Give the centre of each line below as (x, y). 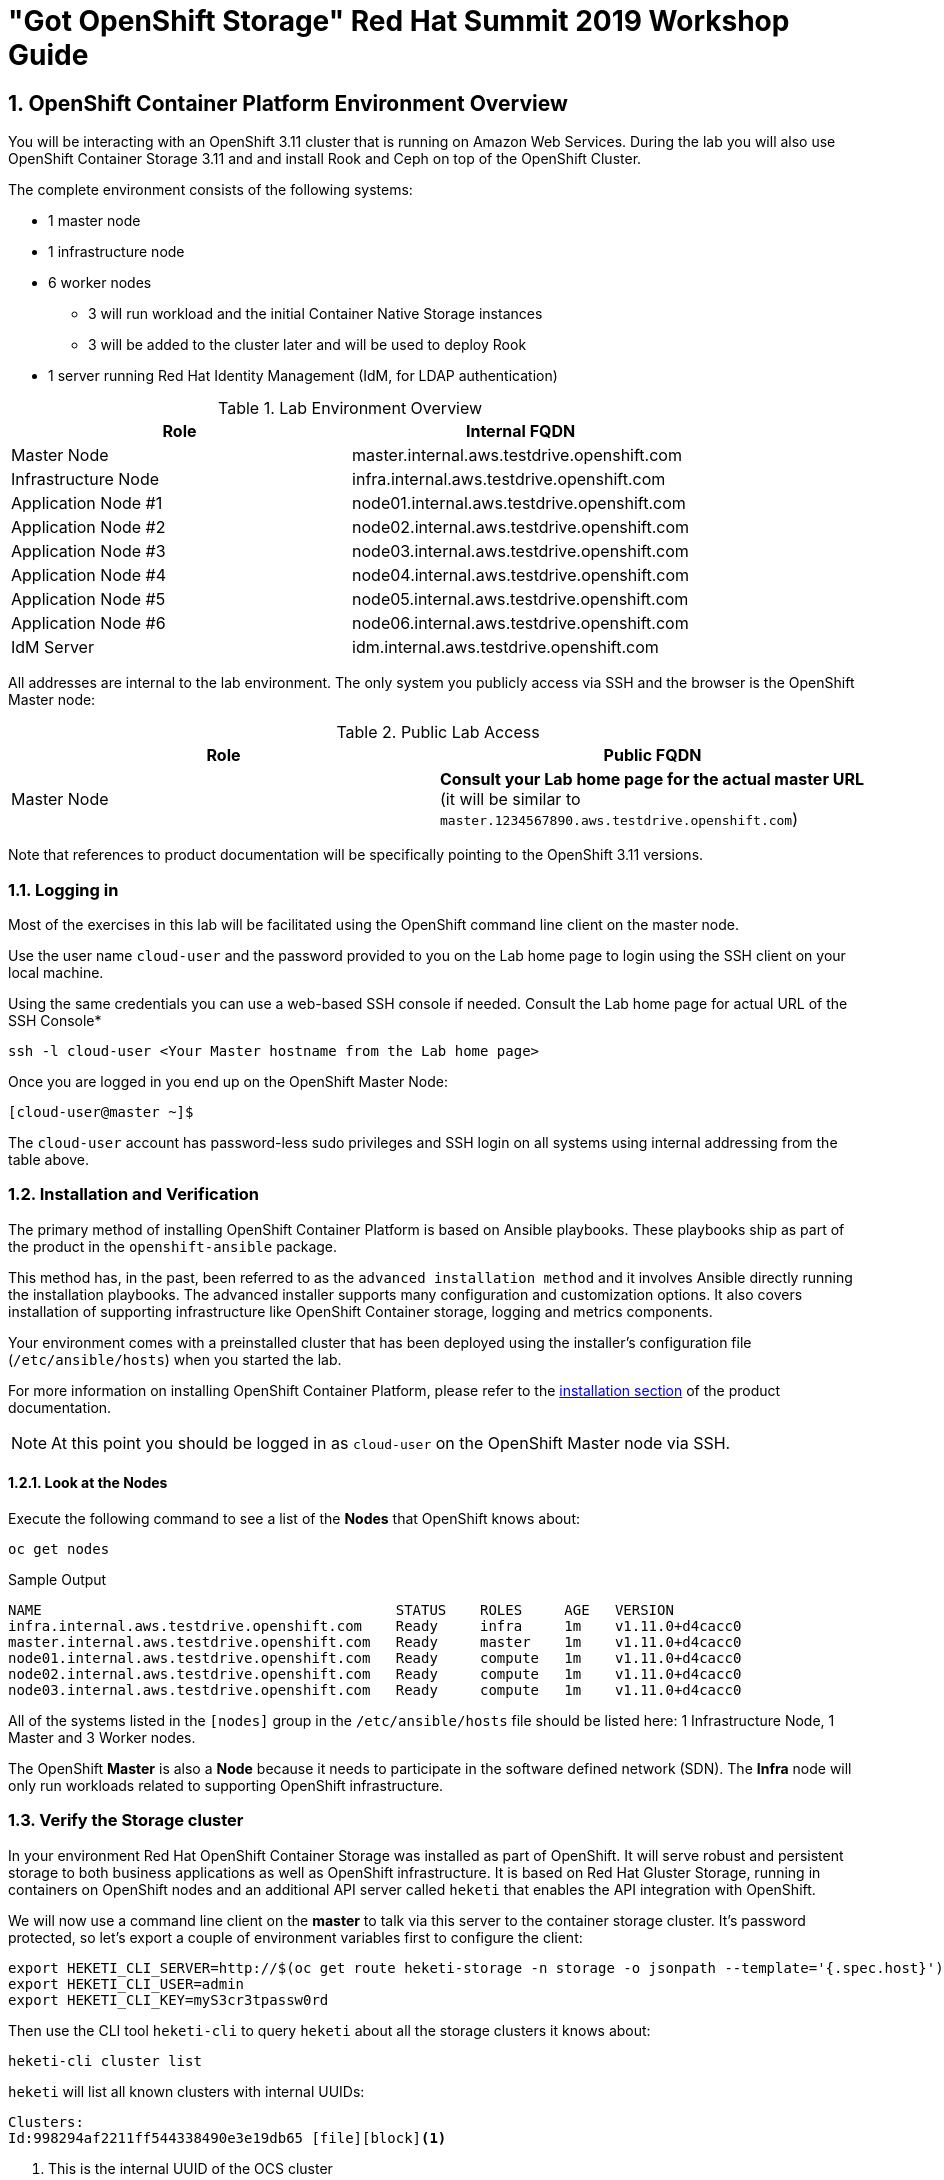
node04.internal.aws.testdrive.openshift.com (521, 575)
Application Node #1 (87, 503)
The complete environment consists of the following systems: (210, 190)
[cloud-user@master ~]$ (101, 1111)
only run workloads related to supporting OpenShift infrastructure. (226, 1785)
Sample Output (57, 1579)
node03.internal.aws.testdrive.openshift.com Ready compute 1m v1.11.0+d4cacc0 (375, 1689)
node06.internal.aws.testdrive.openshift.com (520, 623)
